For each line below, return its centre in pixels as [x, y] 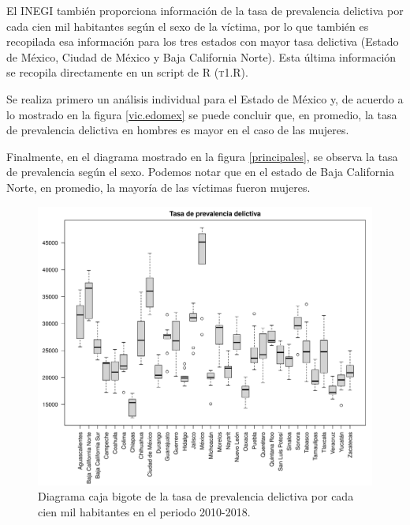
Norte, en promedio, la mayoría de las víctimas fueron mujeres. [158, 187]
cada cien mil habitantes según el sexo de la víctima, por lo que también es [188, 26]
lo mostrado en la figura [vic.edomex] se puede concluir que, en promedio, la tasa [202, 114]
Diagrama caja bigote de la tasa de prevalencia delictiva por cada [196, 496]
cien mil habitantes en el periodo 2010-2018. [144, 511]
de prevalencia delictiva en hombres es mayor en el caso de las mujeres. [178, 130]
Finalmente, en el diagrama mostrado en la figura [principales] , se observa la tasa [202, 156]
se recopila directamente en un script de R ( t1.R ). [127, 72]
